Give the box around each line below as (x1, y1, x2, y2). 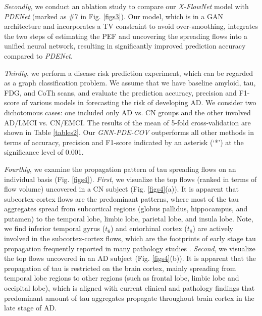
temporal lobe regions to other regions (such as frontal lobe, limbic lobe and (4, 273, 239, 283)
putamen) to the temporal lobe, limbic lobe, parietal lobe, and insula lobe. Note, (4, 213, 253, 223)
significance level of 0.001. (4, 147, 84, 157)
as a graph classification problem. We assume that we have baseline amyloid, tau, (4, 77, 256, 88)
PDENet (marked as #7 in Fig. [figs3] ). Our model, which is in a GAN (4, 11, 223, 21)
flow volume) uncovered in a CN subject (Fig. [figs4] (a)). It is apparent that (4, 184, 239, 194)
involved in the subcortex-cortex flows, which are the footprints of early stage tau (4, 233, 256, 244)
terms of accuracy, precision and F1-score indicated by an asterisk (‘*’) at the (4, 137, 244, 147)
